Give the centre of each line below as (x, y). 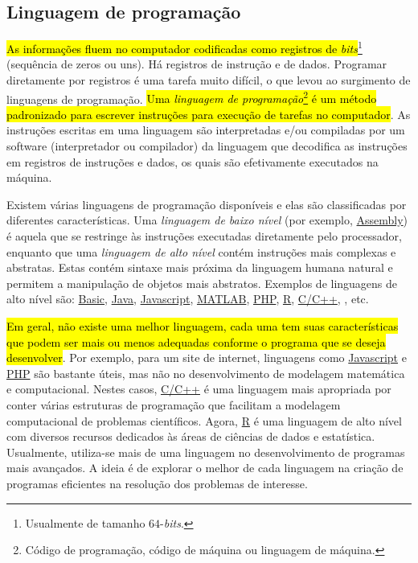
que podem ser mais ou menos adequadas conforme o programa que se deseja (196, 341)
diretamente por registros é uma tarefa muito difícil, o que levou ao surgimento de (209, 80)
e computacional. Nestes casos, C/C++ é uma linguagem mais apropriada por (199, 389)
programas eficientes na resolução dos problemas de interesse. (157, 483)
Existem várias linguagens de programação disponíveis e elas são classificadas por (207, 204)
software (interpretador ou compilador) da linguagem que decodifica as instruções (207, 146)
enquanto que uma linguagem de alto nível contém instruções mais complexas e (201, 251)
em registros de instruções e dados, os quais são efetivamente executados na (193, 161)
